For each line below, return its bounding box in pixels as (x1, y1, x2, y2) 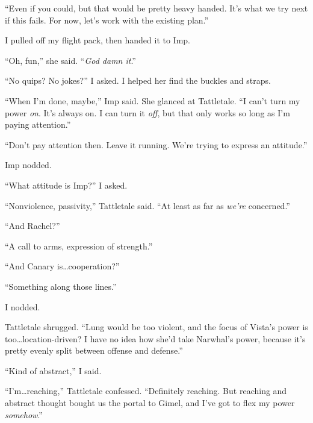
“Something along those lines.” (5, 280, 117, 292)
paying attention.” (5, 118, 71, 131)
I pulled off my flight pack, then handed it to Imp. (5, 34, 191, 46)
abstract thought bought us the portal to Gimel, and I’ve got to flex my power (5, 396, 295, 409)
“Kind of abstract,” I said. (5, 364, 102, 377)
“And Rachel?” (5, 219, 60, 232)
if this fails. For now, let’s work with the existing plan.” (5, 13, 209, 26)
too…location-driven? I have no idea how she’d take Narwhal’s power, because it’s (5, 332, 306, 345)
